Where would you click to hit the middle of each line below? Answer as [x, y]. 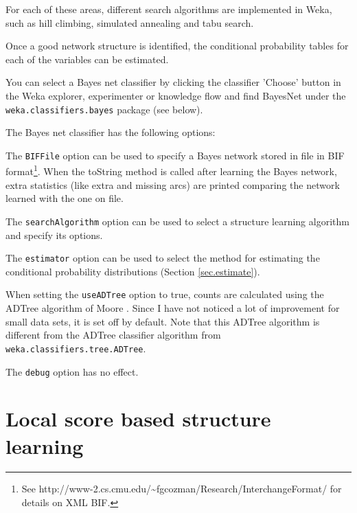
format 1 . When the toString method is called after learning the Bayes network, [171, 170]
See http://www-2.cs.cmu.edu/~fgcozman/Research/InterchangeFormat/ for [182, 489]
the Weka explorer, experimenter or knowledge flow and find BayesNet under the [176, 95]
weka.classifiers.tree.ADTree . [76, 348]
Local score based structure [138, 419]
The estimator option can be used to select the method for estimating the [163, 258]
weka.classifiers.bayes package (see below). [104, 109]
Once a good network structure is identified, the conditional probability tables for [177, 46]
